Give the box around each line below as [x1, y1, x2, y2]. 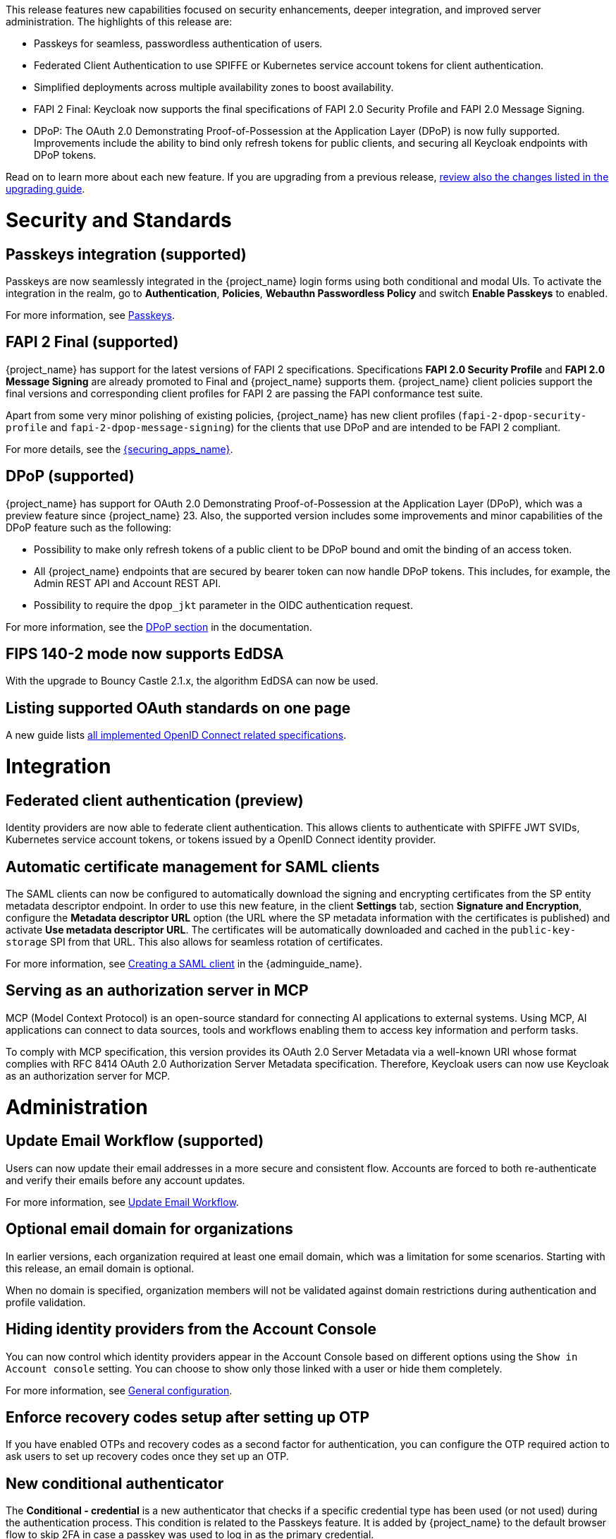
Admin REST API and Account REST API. [34, 577, 221, 589]
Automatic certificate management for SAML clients [6, 857, 380, 876]
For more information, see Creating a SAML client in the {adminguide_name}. [6, 958, 362, 970]
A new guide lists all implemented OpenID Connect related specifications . [6, 729, 347, 742]
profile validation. [6, 1296, 86, 1308]
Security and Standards [6, 207, 232, 232]
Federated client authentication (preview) [6, 791, 304, 809]
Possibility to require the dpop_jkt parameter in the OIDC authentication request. [34, 598, 413, 611]
